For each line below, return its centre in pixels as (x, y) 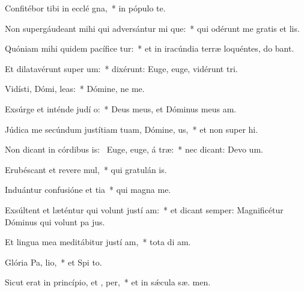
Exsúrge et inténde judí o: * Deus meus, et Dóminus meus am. (121, 108)
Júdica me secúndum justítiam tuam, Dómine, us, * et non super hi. (132, 129)
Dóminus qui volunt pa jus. (55, 221)
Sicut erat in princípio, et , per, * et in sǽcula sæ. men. (108, 282)
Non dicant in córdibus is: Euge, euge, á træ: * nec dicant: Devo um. (134, 149)
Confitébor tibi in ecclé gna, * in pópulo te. (85, 8)
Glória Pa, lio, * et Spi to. (53, 262)
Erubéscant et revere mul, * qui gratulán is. (86, 169)
